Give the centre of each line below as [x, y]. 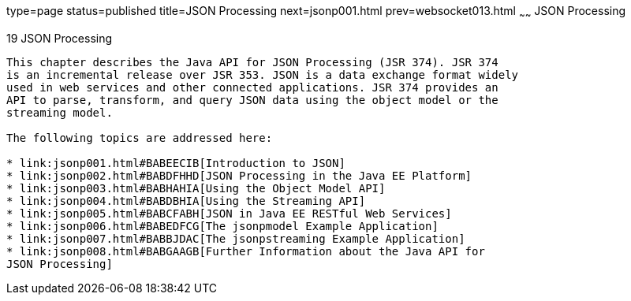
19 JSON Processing [60, 38]
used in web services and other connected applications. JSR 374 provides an [252, 87]
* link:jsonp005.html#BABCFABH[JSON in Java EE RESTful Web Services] [229, 213]
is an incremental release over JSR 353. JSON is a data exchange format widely [263, 74]
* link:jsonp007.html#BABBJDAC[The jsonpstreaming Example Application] [236, 238]
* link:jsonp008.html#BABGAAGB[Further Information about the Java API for [246, 251]
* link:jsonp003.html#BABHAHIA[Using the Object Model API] [196, 188]
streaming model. [60, 112]
